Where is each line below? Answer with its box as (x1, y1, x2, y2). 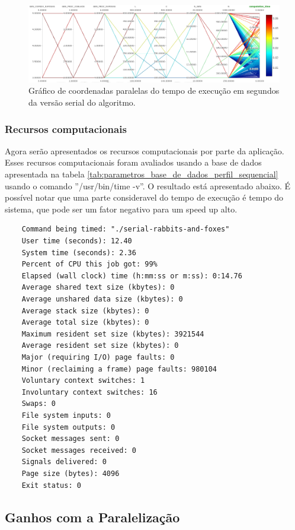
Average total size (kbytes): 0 (21, 318, 149, 327)
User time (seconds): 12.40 (21, 237, 132, 246)
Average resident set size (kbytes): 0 (21, 341, 179, 350)
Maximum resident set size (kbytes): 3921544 (21, 329, 204, 338)
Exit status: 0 (21, 481, 81, 490)
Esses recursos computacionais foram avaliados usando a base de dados (5, 156, 262, 169)
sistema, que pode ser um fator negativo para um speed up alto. (5, 202, 238, 215)
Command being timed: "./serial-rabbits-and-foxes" (21, 225, 230, 234)
